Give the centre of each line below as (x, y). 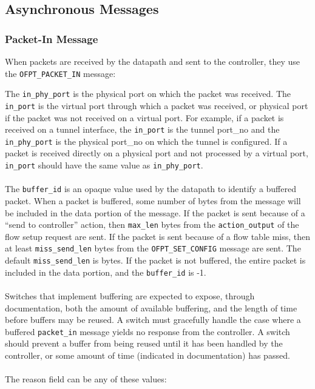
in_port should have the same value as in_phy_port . (104, 165)
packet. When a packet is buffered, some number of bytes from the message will (153, 200)
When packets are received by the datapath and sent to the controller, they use (153, 61)
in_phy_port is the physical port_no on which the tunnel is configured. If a (146, 141)
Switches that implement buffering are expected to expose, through (130, 295)
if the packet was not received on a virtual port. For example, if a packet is (144, 117)
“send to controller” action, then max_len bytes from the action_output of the (152, 224)
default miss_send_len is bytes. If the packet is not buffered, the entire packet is (155, 260)
